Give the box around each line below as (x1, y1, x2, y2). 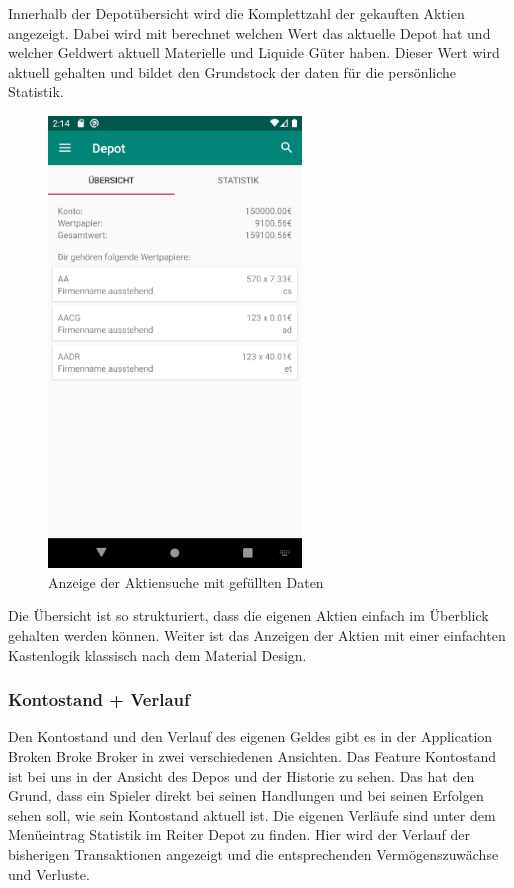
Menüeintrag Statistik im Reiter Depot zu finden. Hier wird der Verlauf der (8, 824, 470, 845)
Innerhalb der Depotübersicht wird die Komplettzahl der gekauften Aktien (8, 3, 465, 23)
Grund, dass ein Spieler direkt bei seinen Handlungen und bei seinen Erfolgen (8, 785, 484, 806)
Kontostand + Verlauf (8, 687, 190, 712)
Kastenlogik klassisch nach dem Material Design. (8, 644, 307, 665)
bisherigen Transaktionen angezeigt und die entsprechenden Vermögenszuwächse (8, 843, 499, 864)
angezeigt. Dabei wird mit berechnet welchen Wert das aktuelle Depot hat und (8, 22, 491, 43)
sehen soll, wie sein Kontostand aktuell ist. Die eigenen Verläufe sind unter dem (8, 804, 496, 825)
